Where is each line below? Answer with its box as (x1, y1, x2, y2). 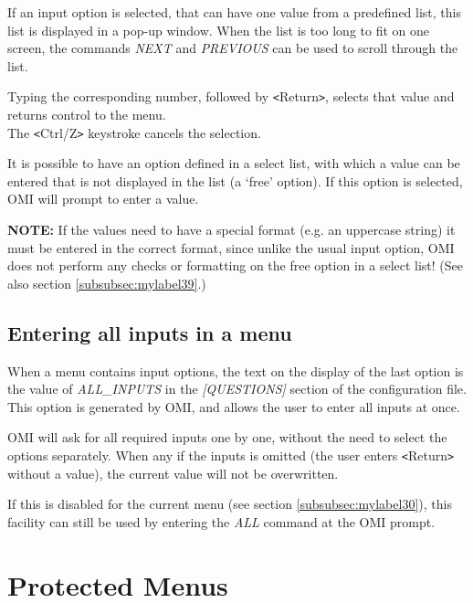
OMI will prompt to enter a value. (7, 189, 199, 208)
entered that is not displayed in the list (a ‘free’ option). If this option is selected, (7, 171, 463, 190)
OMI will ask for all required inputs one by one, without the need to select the (7, 428, 447, 447)
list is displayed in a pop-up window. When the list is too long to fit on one (7, 20, 430, 39)
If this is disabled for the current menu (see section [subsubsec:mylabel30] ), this (7, 494, 452, 513)
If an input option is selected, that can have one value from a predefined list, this (7, 3, 461, 21)
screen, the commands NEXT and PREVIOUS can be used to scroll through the (7, 38, 458, 58)
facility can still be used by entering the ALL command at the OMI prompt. (7, 512, 436, 531)
